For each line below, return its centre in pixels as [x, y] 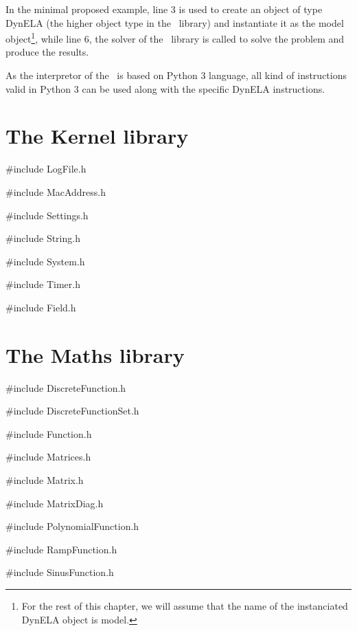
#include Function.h [49, 433]
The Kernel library [97, 136]
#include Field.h [41, 307]
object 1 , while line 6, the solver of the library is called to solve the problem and [175, 37]
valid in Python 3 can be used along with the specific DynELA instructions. [165, 88]
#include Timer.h [43, 284]
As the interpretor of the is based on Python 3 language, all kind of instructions [176, 75]
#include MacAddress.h [56, 191]
